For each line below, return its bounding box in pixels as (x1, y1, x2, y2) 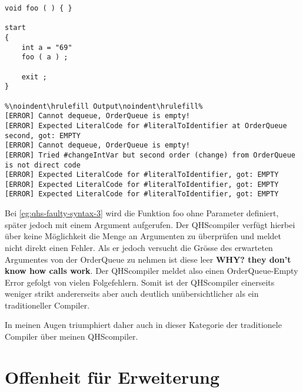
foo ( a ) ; (21, 53, 68, 62)
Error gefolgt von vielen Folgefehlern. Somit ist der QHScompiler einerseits (5, 276, 275, 288)
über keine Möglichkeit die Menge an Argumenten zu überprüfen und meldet (5, 230, 281, 242)
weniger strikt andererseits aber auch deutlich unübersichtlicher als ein (5, 287, 259, 300)
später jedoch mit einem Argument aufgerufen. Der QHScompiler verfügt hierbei (5, 218, 295, 230)
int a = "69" (21, 43, 72, 52)
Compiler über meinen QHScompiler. (5, 330, 138, 343)
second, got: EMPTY (5, 131, 81, 140)
